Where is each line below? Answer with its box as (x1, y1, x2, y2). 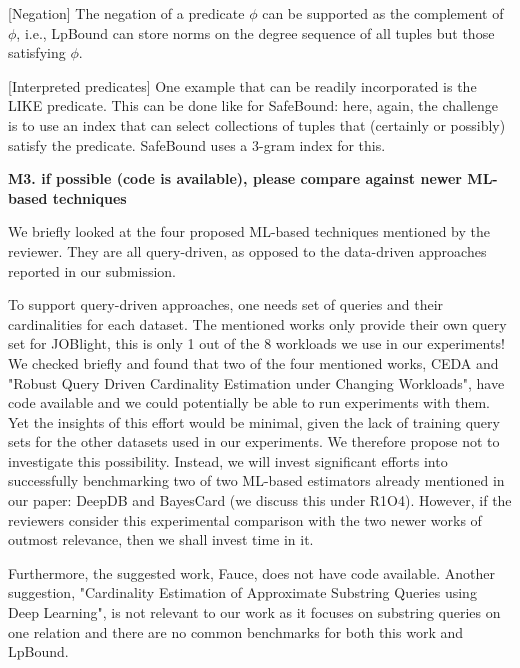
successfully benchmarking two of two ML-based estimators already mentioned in (8, 470, 505, 491)
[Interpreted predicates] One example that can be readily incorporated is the (8, 75, 477, 96)
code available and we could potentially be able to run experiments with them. (8, 392, 490, 413)
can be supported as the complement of (262, 3, 504, 23)
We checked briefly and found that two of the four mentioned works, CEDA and (8, 352, 499, 373)
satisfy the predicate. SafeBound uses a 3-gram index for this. (8, 134, 386, 155)
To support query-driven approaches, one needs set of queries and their (8, 294, 444, 315)
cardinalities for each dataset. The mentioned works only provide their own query (8, 313, 507, 334)
